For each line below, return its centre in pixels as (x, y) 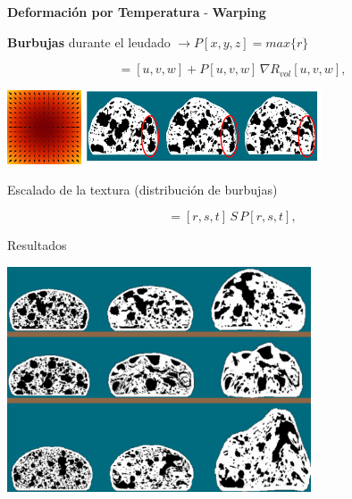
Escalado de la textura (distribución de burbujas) (142, 189)
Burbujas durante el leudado (89, 42)
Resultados (37, 245)
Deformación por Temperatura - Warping (137, 12)
